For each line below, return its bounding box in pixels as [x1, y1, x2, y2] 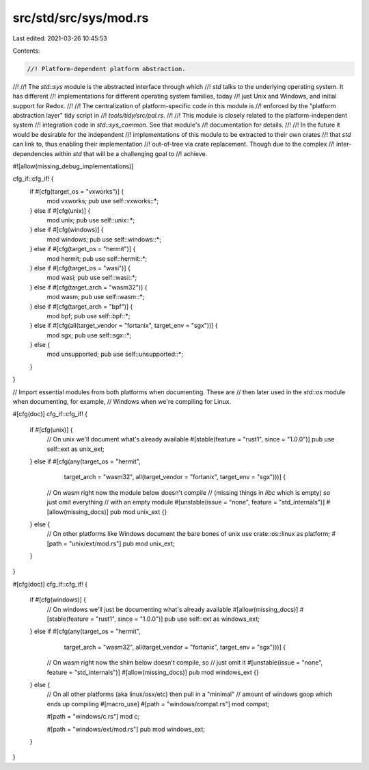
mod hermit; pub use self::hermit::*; [46, 254, 148, 263]
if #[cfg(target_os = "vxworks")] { [29, 187, 124, 195]
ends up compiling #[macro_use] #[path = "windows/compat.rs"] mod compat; [46, 700, 269, 708]
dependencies [12, 149, 53, 157]
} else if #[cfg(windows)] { [29, 226, 104, 234]
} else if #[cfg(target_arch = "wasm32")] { [29, 283, 148, 291]
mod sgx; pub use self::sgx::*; [46, 331, 132, 339]
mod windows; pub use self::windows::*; [46, 235, 162, 243]
